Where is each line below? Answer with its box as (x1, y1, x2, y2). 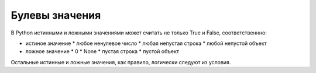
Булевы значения (11, 9, 101, 22)
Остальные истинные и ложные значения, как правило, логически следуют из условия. (11, 58, 231, 65)
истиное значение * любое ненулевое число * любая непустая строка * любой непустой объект (25, 40, 267, 47)
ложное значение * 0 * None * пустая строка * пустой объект (25, 48, 180, 55)
